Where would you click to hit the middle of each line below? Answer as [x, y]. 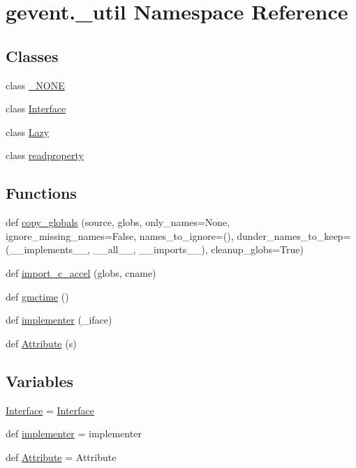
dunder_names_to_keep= [294, 235]
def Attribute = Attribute [61, 456]
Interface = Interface [50, 410]
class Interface [36, 108]
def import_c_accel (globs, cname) [81, 272]
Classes [32, 55]
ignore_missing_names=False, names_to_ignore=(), [120, 235]
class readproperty [45, 155]
